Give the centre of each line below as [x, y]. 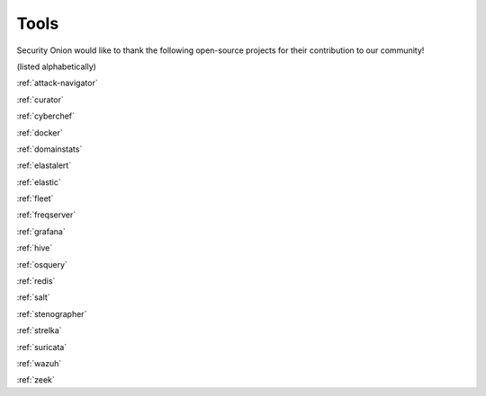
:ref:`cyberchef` [46, 116]
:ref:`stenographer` [52, 313]
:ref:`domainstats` [49, 149]
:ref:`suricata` [42, 347]
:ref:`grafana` [41, 231]
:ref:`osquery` [42, 264]
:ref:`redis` [36, 281]
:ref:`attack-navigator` [57, 83]
